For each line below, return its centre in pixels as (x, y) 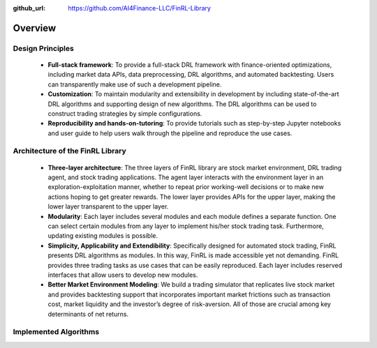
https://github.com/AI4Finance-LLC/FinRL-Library (139, 8)
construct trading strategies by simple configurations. (125, 113)
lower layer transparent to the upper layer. (108, 206)
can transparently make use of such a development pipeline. (135, 84)
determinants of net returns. (88, 314)
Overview (35, 28)
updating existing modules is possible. (103, 236)
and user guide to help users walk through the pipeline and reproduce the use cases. (170, 133)
